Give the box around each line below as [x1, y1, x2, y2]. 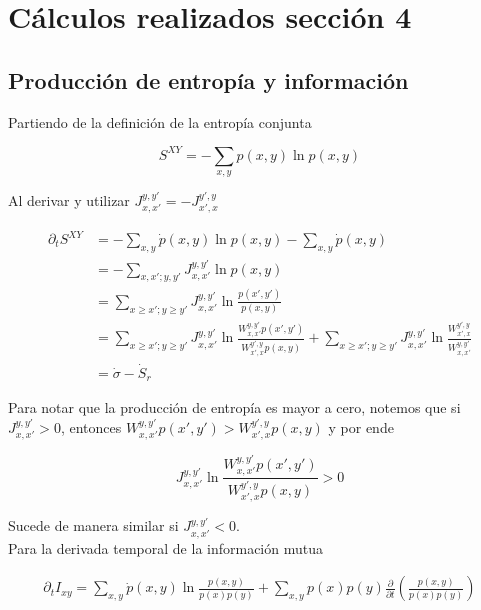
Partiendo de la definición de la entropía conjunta [8, 111, 312, 132]
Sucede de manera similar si [8, 515, 179, 536]
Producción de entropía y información [8, 64, 409, 95]
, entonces [60, 416, 122, 437]
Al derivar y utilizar [8, 190, 130, 211]
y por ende [328, 416, 394, 437]
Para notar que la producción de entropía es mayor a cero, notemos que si [8, 397, 461, 418]
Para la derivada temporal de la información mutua [8, 537, 323, 558]
